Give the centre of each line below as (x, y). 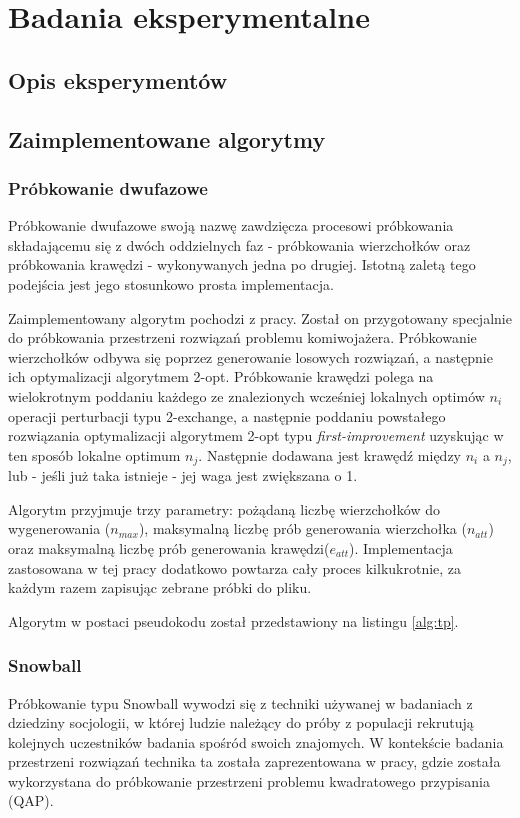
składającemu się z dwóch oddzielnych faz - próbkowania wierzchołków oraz (239, 244)
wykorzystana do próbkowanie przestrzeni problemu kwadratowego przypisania (249, 780)
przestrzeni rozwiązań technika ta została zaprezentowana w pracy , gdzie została (254, 761)
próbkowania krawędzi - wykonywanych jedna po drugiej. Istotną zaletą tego (242, 264)
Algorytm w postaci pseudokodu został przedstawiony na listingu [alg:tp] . (233, 620)
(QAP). (31, 800)
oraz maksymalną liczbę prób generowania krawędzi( (169, 547)
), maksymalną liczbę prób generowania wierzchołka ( (302, 528)
